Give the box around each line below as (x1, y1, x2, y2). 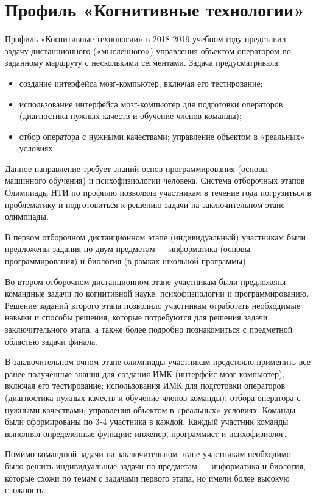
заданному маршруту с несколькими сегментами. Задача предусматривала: (5, 56, 281, 69)
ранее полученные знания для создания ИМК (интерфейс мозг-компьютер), (5, 367, 285, 380)
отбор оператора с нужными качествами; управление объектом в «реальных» (19, 129, 305, 142)
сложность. (5, 483, 46, 496)
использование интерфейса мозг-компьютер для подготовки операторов (19, 97, 283, 110)
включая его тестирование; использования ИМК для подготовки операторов (5, 379, 286, 392)
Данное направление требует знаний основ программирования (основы (5, 162, 269, 175)
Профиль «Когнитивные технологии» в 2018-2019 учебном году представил (5, 32, 286, 45)
